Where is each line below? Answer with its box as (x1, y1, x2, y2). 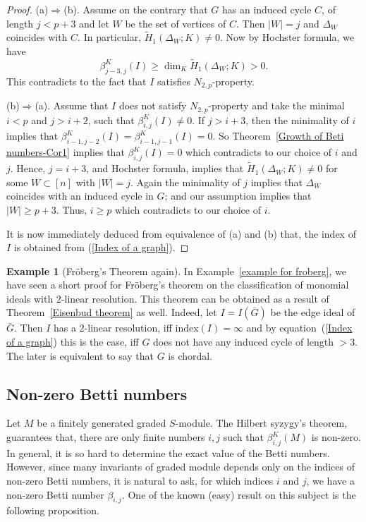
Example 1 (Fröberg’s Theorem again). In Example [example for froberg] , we (6, 263, 347, 278)
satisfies (157, 73, 190, 88)
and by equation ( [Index (246, 320, 353, 335)
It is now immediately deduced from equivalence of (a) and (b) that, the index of (6, 226, 356, 241)
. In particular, (78, 30, 142, 44)
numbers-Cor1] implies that (6, 145, 125, 159)
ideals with (6, 291, 54, 305)
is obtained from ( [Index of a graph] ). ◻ (13, 240, 189, 255)
